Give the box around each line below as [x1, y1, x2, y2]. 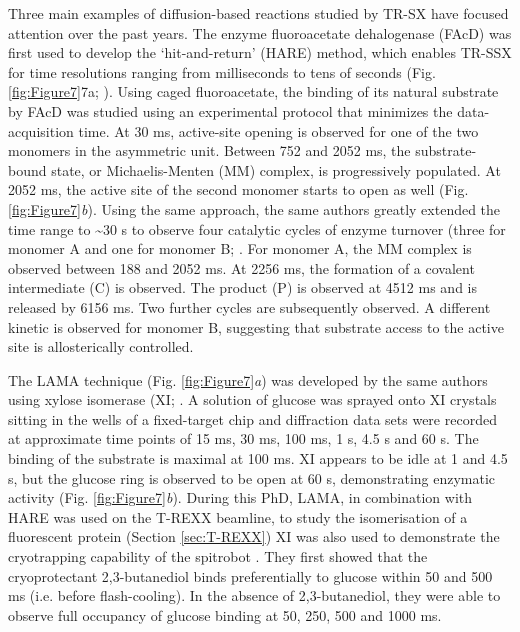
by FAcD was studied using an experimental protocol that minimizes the [8, 100, 453, 121]
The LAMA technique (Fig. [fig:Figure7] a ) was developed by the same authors [8, 369, 488, 390]
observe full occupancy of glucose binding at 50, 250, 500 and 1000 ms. [8, 604, 442, 625]
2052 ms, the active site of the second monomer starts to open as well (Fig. [8, 179, 469, 200]
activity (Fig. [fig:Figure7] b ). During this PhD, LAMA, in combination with [8, 487, 473, 508]
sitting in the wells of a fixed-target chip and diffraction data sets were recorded [8, 408, 497, 429]
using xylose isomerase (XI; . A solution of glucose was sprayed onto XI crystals [8, 389, 497, 410]
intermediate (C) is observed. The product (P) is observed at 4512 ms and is [8, 277, 477, 298]
